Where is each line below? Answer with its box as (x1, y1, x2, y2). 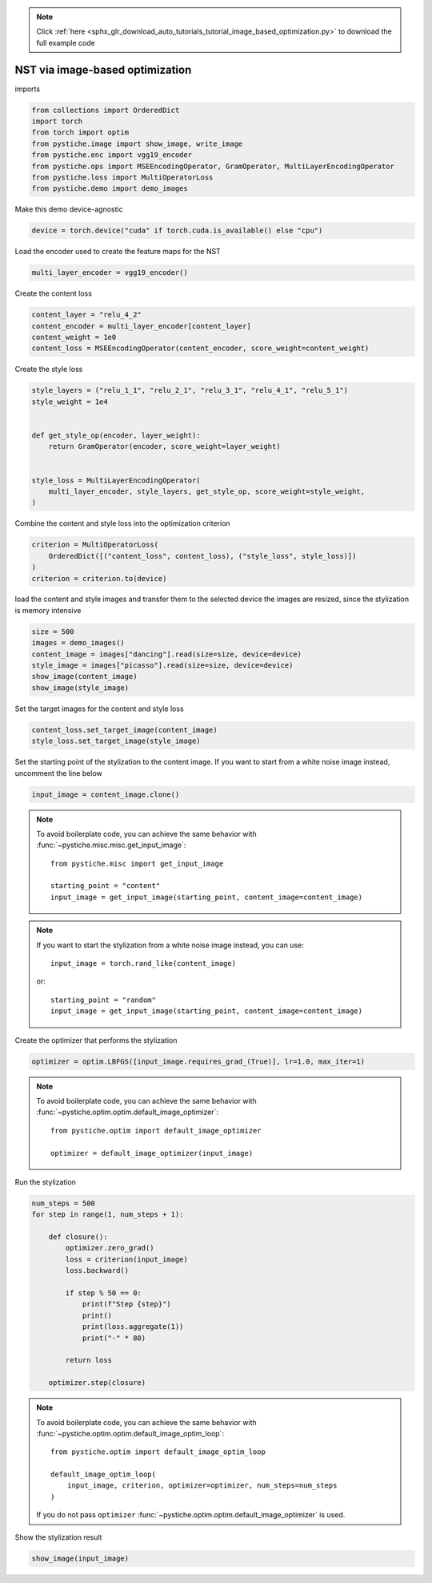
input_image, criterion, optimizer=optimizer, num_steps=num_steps (66, 1481, 338, 1490)
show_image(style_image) (31, 683, 130, 693)
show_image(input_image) (31, 1553, 130, 1563)
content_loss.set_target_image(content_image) (31, 725, 218, 734)
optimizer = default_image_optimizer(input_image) (50, 1149, 254, 1157)
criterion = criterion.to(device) (31, 574, 167, 583)
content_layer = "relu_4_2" (31, 310, 142, 320)
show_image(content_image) (31, 672, 138, 681)
